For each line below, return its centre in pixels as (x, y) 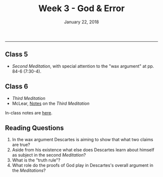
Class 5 (16, 55)
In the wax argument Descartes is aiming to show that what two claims (83, 140)
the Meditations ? (29, 171)
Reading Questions (34, 128)
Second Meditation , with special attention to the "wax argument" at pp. (83, 66)
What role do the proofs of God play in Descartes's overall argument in (83, 165)
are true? (21, 145)
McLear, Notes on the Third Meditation (51, 103)
